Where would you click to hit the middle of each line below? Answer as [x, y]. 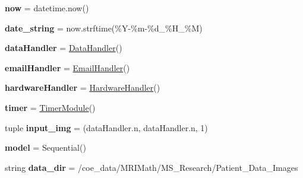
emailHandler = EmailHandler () [67, 67]
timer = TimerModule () [50, 107]
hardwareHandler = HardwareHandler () [83, 88]
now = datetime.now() [47, 8]
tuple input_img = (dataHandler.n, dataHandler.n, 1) [106, 127]
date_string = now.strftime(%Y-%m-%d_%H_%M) [104, 28]
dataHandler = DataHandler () [64, 48]
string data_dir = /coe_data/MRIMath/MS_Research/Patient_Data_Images [151, 167]
